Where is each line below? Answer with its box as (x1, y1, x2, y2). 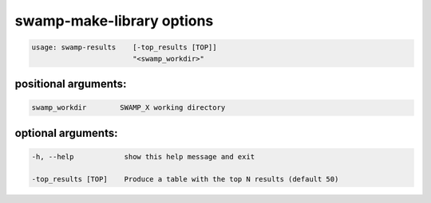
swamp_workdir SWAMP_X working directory (31, 103, 226, 112)
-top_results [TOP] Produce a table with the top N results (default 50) (31, 174, 339, 183)
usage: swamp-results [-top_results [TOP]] (31, 43, 217, 52)
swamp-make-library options (14, 12, 214, 29)
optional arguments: (14, 126, 118, 139)
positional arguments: (14, 76, 127, 91)
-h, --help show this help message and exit (31, 152, 255, 161)
